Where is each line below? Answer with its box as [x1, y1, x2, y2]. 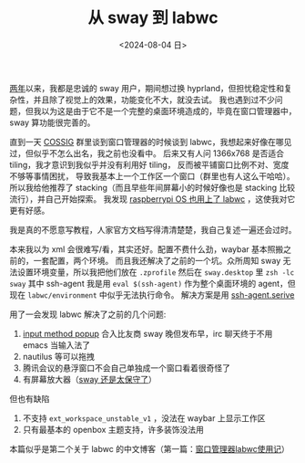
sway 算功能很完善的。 [9, 117, 96, 128]
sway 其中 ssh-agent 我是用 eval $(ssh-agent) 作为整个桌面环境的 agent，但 [9, 278, 296, 289]
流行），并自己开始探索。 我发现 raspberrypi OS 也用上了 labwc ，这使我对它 [9, 193, 296, 205]
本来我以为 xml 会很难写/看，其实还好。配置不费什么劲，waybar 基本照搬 [9, 243, 284, 255]
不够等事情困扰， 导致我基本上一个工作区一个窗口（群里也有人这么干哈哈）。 [9, 170, 295, 182]
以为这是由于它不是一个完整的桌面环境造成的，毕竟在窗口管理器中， [40, 105, 297, 116]
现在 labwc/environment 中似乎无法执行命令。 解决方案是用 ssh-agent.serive [9, 289, 295, 300]
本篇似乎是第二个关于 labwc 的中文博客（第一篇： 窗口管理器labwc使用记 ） [9, 443, 290, 454]
